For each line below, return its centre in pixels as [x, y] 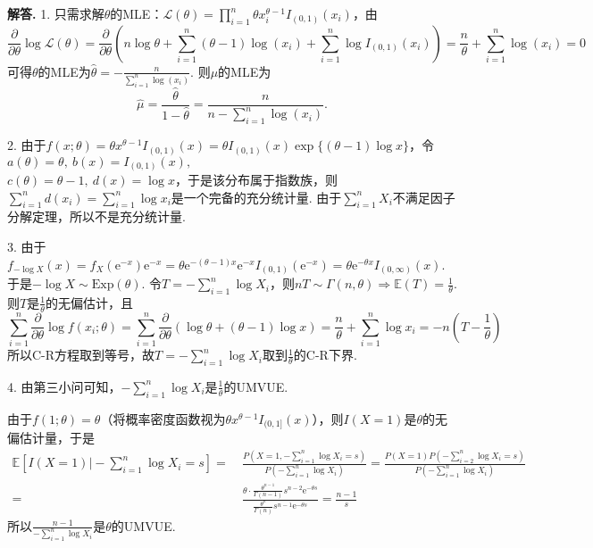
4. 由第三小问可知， [64, 386]
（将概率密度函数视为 [163, 418]
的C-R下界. [325, 355]
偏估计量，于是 [51, 438]
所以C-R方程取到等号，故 [81, 355]
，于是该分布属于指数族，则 [256, 180]
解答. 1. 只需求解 [56, 13]
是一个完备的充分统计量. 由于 [256, 197]
